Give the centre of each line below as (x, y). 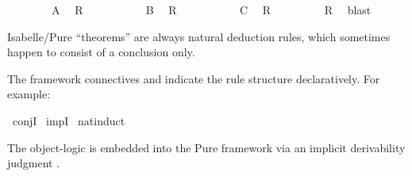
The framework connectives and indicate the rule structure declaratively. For (194, 78)
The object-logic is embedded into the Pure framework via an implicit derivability (206, 147)
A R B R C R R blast (211, 10)
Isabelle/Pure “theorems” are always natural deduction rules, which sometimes (199, 36)
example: (29, 94)
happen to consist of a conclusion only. (101, 52)
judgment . (34, 163)
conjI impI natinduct (69, 120)
